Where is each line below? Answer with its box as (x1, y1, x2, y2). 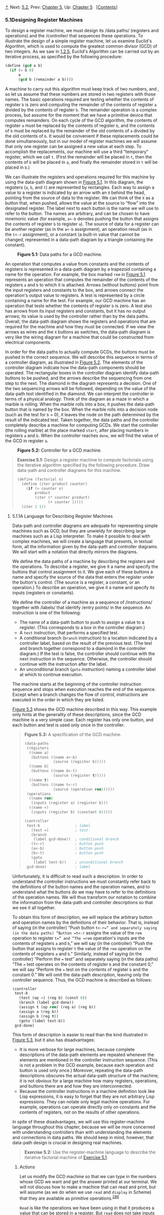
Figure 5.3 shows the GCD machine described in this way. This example (12, 706, 157, 712)
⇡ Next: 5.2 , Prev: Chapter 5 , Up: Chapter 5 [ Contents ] (5, 4, 118, 10)
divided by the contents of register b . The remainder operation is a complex (5, 107, 157, 113)
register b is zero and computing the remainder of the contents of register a (5, 101, 157, 107)
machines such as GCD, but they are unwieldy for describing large (12, 528, 146, 533)
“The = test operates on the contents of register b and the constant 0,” (12, 961, 153, 967)
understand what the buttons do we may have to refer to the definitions (12, 889, 156, 895)
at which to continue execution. (19, 671, 83, 677)
